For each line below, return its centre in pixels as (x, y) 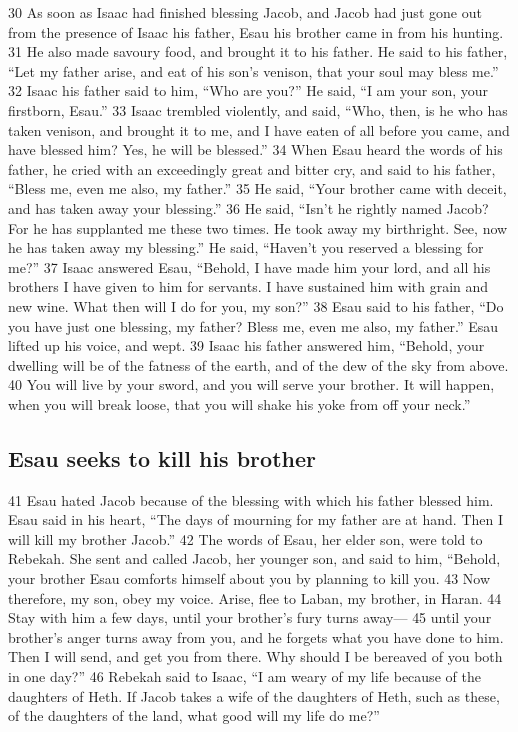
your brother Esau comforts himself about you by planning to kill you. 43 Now (249, 578)
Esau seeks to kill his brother (162, 457)
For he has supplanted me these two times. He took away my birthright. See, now (258, 227)
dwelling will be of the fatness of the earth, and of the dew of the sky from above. (258, 364)
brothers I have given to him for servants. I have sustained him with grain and (248, 286)
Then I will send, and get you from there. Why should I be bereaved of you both (255, 656)
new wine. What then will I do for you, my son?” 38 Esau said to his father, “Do (256, 305)
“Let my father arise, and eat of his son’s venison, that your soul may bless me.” (253, 70)
